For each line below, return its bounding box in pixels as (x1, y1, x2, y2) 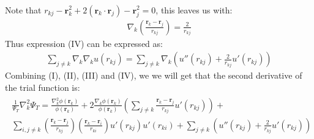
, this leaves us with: (155, 3, 233, 16)
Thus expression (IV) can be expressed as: (5, 37, 163, 49)
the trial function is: (5, 80, 80, 93)
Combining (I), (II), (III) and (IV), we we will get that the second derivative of (5, 69, 302, 82)
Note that (5, 3, 42, 16)
